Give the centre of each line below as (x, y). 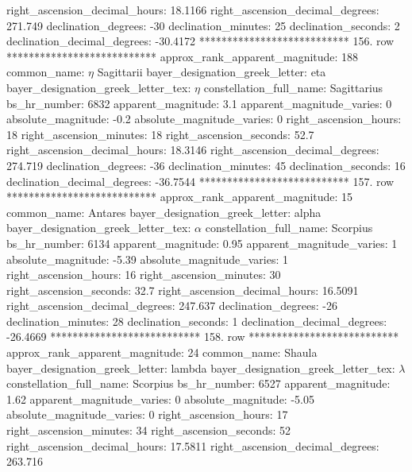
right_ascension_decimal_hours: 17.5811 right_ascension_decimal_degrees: (193, 445)
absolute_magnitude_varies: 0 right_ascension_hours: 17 (147, 414)
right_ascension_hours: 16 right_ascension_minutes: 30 (144, 275)
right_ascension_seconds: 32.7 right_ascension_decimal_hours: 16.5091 (183, 290)
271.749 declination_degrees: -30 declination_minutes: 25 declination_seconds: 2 (203, 25)
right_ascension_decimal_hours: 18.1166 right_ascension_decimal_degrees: (193, 10)
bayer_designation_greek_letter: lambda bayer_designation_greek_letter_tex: (201, 368)
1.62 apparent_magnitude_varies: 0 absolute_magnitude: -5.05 (160, 398)
